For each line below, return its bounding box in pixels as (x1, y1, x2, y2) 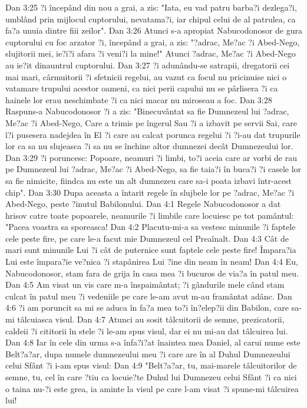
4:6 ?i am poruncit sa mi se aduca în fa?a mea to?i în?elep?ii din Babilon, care (5, 301, 289, 314)
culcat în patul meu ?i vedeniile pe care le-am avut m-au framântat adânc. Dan (5, 289, 292, 302)
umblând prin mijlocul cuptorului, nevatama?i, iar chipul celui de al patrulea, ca (5, 12, 296, 25)
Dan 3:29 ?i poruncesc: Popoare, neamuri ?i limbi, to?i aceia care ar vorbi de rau (5, 151, 298, 163)
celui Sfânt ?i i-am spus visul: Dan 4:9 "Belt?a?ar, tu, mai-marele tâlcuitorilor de (5, 359, 297, 371)
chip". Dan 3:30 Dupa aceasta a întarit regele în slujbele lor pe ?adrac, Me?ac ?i (5, 186, 295, 198)
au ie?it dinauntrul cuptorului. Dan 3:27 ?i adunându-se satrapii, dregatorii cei (5, 58, 290, 71)
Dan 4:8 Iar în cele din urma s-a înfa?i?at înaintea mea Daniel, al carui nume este (5, 336, 301, 348)
